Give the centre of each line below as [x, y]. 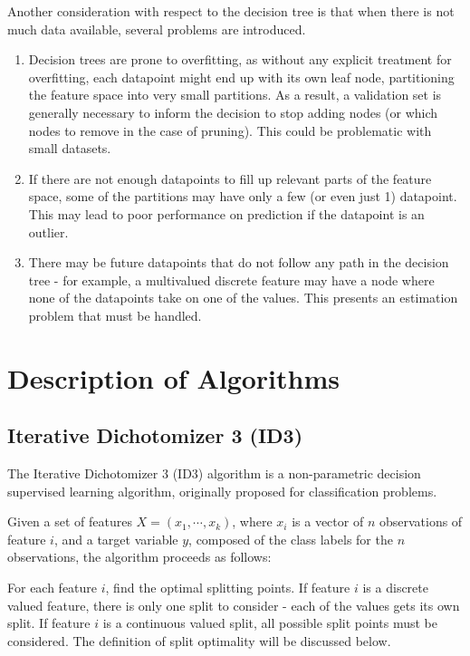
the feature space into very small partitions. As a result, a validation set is [235, 95]
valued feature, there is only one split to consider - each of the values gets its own [234, 605]
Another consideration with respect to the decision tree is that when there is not [231, 11]
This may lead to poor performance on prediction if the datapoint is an [226, 213]
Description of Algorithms [173, 377]
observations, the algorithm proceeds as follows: [139, 557]
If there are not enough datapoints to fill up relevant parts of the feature [230, 178]
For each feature [53, 588]
